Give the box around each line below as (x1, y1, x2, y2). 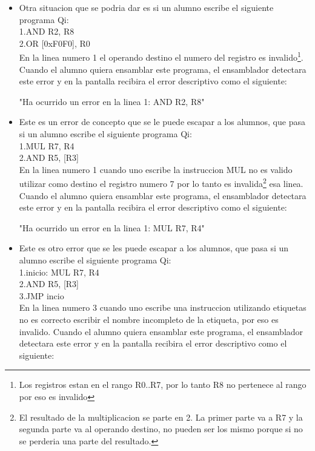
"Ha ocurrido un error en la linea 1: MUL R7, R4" (19, 221, 205, 234)
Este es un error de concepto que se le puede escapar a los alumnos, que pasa (19, 115, 305, 128)
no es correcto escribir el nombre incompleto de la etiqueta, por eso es (19, 313, 279, 325)
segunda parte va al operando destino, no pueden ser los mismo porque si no (19, 422, 303, 435)
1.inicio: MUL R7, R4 (19, 265, 99, 278)
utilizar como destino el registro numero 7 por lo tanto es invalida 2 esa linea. (19, 175, 303, 190)
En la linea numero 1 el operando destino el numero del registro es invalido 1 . (19, 49, 303, 64)
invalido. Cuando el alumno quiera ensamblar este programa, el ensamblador (19, 325, 303, 337)
